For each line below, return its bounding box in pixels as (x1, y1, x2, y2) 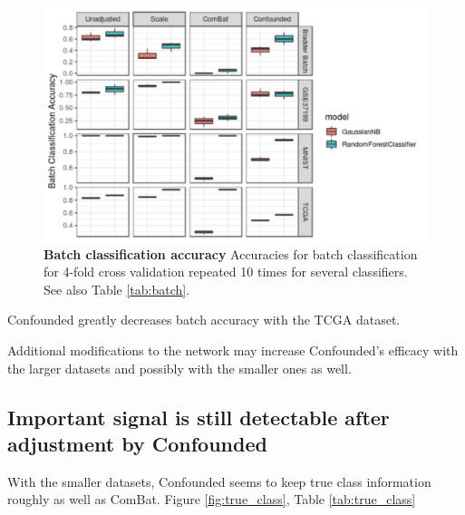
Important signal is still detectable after (7, 403, 390, 431)
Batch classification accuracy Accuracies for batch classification (44, 244, 418, 263)
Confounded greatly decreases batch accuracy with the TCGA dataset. (7, 310, 401, 329)
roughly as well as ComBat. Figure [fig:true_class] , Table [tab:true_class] (7, 490, 416, 509)
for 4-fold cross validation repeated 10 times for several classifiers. (44, 262, 408, 281)
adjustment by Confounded (7, 429, 267, 457)
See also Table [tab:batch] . (44, 279, 190, 298)
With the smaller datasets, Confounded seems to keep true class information (7, 471, 431, 491)
